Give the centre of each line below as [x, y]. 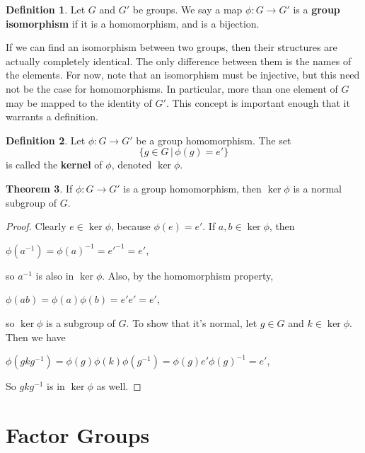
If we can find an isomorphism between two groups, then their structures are [172, 47]
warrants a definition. [52, 116]
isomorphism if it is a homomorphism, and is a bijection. [133, 23]
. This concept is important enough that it [258, 102]
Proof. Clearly [36, 226]
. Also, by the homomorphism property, [188, 275]
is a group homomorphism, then [192, 188]
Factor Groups [78, 434]
